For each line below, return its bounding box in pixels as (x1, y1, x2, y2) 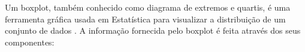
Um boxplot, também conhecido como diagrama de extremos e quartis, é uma (5, 1, 291, 13)
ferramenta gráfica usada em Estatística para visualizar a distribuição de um (5, 12, 286, 25)
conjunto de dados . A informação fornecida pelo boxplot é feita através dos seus (5, 24, 301, 37)
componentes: (5, 35, 55, 48)
